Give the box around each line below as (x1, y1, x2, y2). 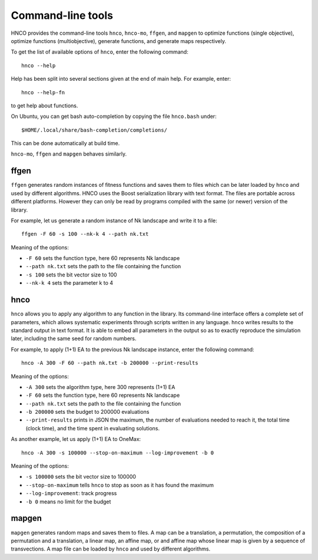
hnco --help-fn (21, 89, 65, 95)
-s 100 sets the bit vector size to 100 (25, 271, 117, 278)
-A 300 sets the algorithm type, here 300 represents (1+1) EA (25, 383, 175, 390)
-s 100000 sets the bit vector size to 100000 (25, 473, 137, 480)
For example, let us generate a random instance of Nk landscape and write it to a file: (11, 217, 217, 224)
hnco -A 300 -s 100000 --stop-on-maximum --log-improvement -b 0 (21, 449, 214, 456)
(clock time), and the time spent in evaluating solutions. (25, 424, 160, 431)
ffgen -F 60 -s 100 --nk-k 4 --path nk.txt (21, 230, 149, 238)
